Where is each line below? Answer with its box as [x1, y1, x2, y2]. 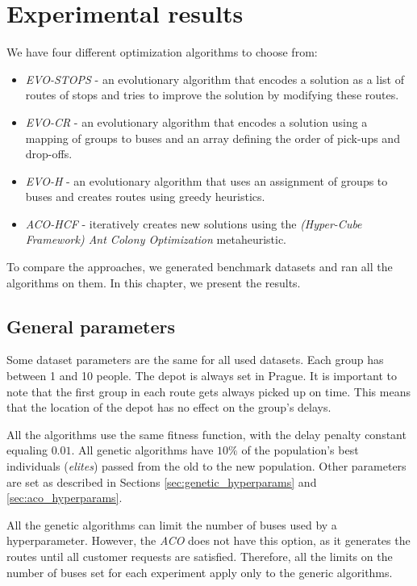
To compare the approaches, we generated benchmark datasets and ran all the [6, 258, 393, 275]
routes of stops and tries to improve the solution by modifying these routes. [25, 86, 399, 103]
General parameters [6, 313, 175, 338]
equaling [6, 442, 48, 458]
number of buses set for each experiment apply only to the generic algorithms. [6, 563, 393, 580]
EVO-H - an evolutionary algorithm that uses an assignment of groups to [25, 172, 388, 189]
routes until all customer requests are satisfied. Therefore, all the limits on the [6, 547, 393, 564]
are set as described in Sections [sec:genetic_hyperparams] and [6, 473, 317, 490]
